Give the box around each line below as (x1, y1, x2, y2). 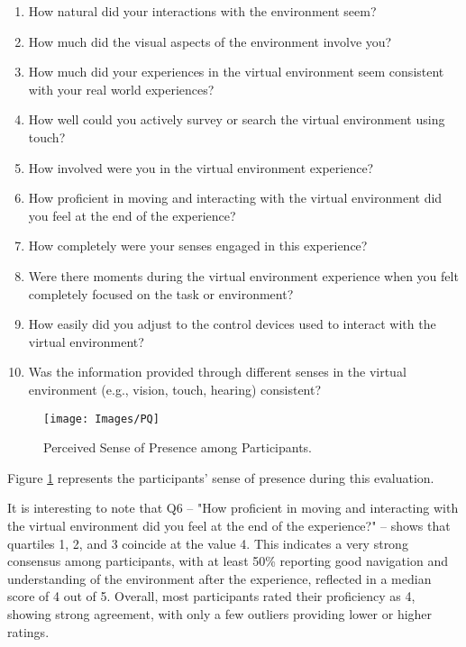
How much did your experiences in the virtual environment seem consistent (28, 62, 444, 81)
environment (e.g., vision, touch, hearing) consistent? (28, 379, 322, 398)
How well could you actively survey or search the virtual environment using (28, 110, 445, 129)
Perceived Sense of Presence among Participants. (43, 438, 313, 457)
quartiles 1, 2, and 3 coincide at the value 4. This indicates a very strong (7, 533, 408, 552)
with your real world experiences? (28, 79, 215, 98)
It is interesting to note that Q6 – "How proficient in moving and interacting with (7, 498, 459, 517)
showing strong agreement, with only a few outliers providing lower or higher (7, 604, 433, 623)
